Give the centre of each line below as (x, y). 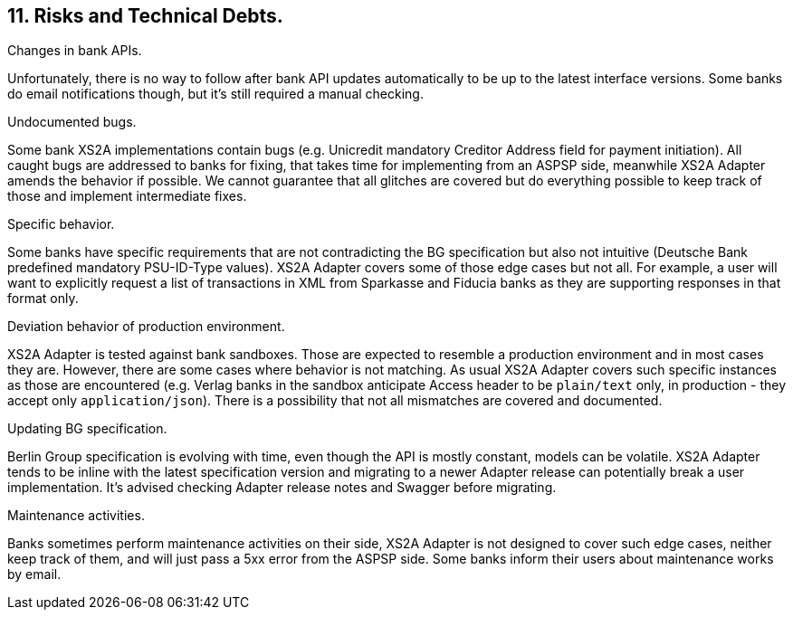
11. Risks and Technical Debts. (145, 16)
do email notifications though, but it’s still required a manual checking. (215, 94)
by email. (34, 574)
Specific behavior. (61, 224)
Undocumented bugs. (72, 122)
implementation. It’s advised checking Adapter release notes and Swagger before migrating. (282, 488)
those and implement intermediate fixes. (127, 196)
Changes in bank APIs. (75, 51)
